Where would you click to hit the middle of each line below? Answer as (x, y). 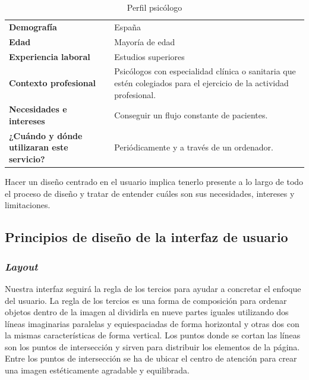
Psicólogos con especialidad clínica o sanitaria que (205, 71)
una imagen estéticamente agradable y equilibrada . (97, 370)
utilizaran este (39, 147)
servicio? (27, 159)
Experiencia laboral (50, 56)
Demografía (33, 26)
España (127, 26)
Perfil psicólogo (154, 7)
